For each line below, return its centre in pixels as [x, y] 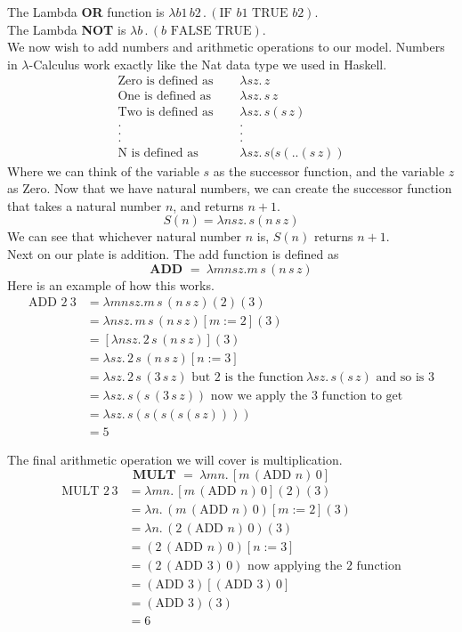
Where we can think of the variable [103, 170]
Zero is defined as [166, 81]
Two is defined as [166, 113]
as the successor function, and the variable [329, 170]
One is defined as [165, 97]
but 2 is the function [247, 378]
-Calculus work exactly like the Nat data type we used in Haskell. [208, 64]
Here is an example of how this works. [111, 284]
